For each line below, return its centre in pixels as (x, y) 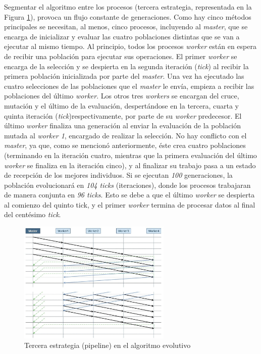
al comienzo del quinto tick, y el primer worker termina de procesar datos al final (130, 204)
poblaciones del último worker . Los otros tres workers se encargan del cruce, (122, 96)
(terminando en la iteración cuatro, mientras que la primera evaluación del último (130, 155)
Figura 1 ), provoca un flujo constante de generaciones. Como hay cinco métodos (128, 16)
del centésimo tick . (33, 214)
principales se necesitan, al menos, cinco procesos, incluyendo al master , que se (126, 27)
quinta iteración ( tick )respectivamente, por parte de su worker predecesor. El (123, 115)
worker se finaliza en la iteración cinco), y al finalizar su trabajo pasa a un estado (130, 165)
